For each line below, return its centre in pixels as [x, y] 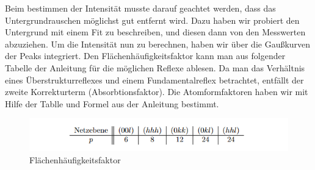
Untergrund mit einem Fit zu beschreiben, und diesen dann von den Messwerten [155, 32]
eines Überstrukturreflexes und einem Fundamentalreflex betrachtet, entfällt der [154, 80]
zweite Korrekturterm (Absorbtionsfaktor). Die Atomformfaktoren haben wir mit [157, 92]
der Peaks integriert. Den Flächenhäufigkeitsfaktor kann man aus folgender [145, 56]
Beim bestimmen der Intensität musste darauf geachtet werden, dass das [140, 8]
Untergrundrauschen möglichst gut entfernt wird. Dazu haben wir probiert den [152, 20]
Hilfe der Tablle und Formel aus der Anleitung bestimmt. [112, 103]
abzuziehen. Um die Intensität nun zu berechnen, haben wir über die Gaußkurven [158, 44]
